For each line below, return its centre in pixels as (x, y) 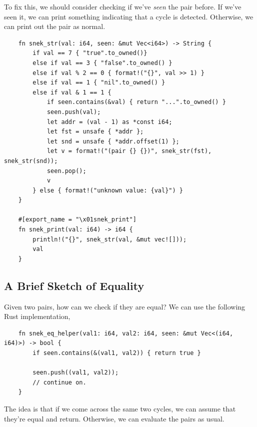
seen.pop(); (66, 171)
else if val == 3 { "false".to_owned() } (102, 63)
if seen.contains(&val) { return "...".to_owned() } (136, 102)
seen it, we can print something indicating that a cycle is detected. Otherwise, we (129, 16)
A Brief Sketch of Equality (74, 285)
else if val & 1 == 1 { (72, 92)
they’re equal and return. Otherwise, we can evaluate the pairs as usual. (114, 418)
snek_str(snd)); (31, 161)
